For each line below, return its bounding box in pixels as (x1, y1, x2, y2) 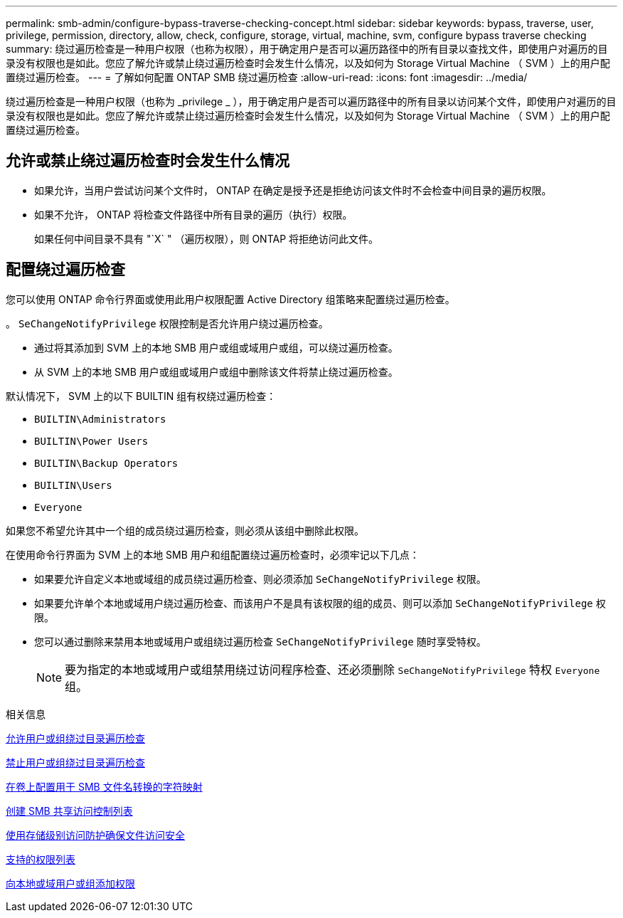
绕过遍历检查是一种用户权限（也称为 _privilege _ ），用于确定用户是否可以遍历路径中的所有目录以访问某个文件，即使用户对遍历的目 (6, 95, 617, 107)
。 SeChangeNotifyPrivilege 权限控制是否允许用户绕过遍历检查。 (6, 317, 329, 329)
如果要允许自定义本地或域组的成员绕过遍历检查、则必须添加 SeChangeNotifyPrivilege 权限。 (34, 572, 486, 585)
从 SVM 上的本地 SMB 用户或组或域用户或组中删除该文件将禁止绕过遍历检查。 (34, 365, 398, 378)
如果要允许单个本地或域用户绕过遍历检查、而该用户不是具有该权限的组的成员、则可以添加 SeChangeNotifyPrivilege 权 (34, 596, 606, 609)
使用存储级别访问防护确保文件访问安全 (6, 828, 185, 841)
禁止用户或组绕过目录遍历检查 (6, 756, 145, 769)
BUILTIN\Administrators (34, 413, 166, 425)
